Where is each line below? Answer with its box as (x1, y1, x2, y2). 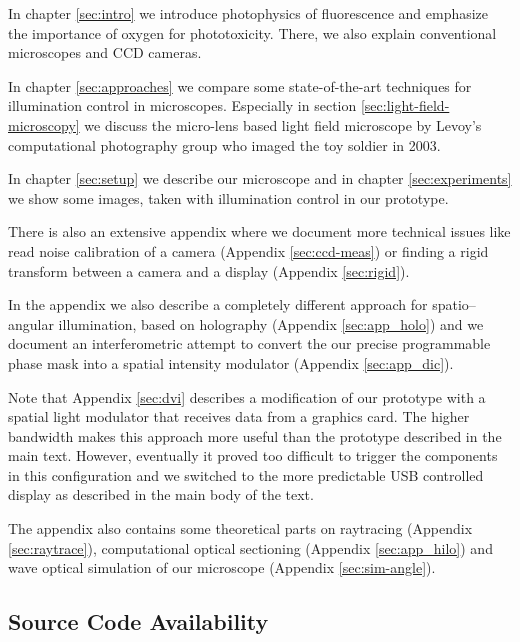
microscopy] (8, 114, 80, 135)
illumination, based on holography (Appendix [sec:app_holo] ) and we (58, 313, 484, 334)
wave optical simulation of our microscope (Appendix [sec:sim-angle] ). (8, 557, 436, 578)
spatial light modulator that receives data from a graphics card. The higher (8, 406, 470, 427)
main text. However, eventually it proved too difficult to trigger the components (8, 445, 498, 466)
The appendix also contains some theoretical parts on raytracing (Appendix (8, 518, 473, 539)
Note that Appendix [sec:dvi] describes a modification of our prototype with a (8, 386, 486, 407)
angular (8, 313, 54, 334)
